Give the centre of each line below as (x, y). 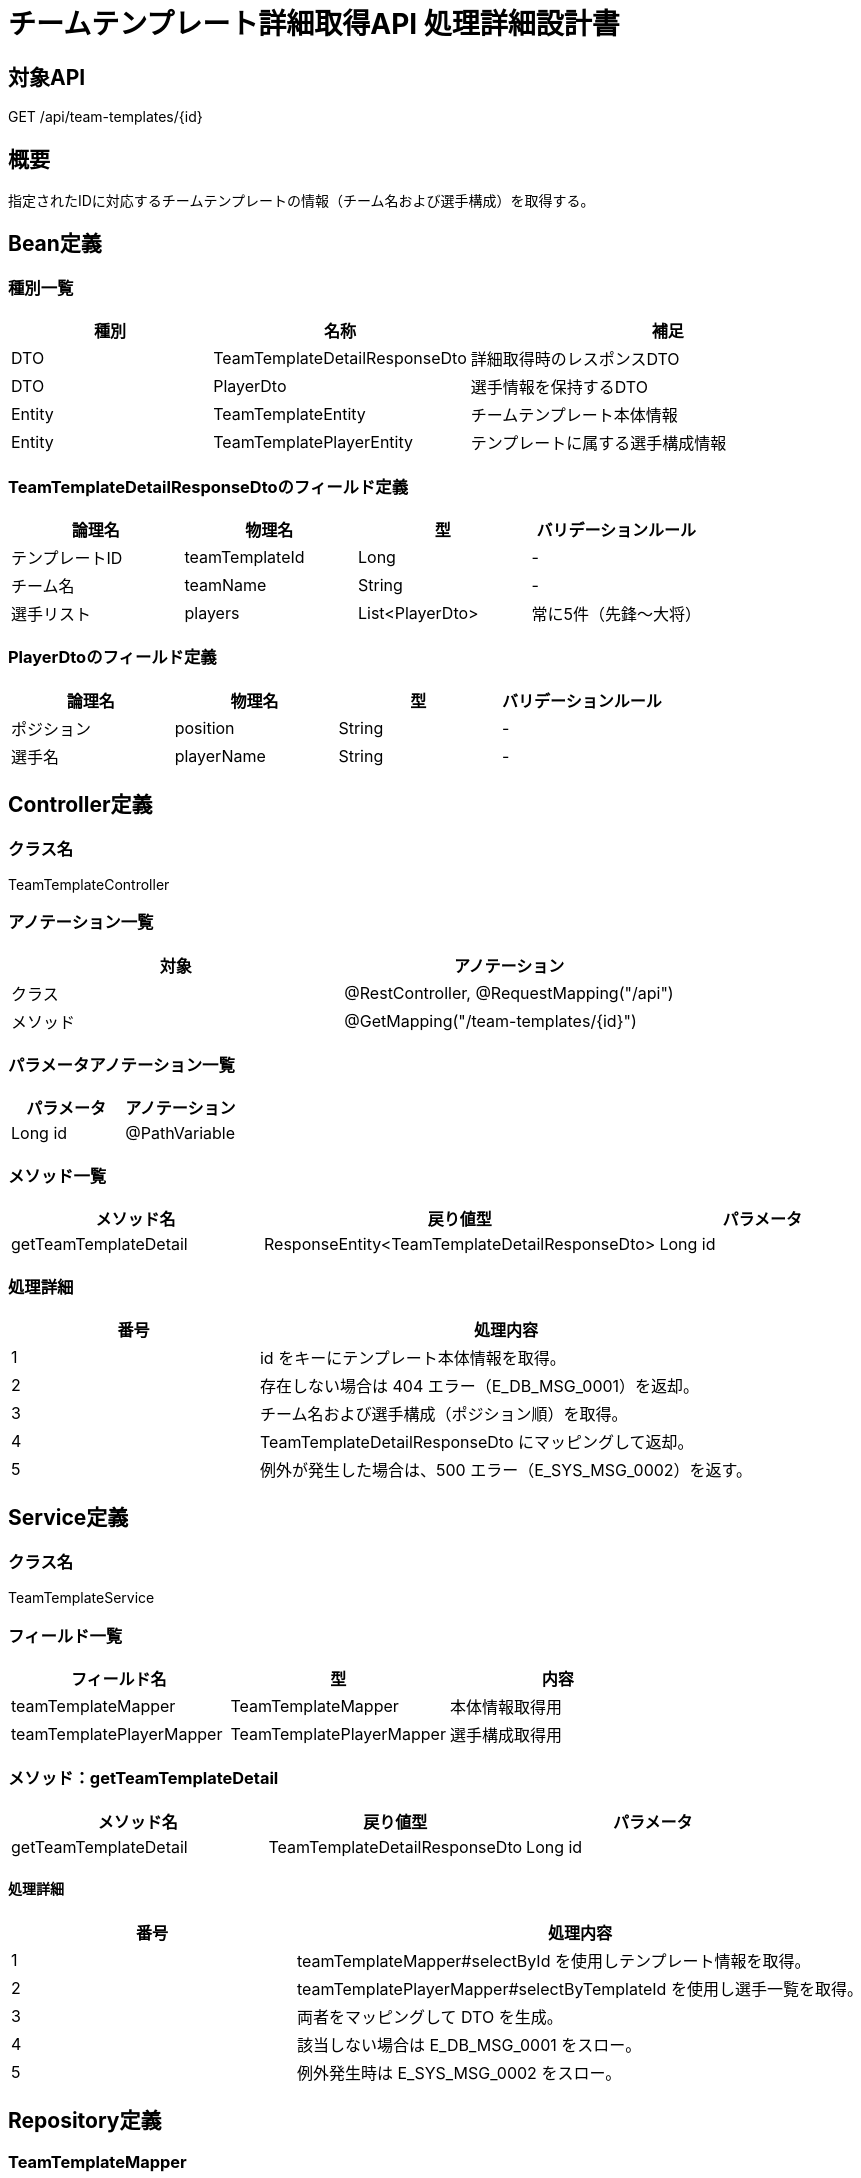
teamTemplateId (244, 556)
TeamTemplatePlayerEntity (313, 442)
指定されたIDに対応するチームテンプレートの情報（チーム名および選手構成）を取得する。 (301, 201)
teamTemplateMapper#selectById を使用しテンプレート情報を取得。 (553, 1960)
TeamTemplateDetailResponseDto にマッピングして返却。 (476, 1441)
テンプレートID (67, 557)
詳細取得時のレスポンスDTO (575, 359)
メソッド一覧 (57, 1175)
